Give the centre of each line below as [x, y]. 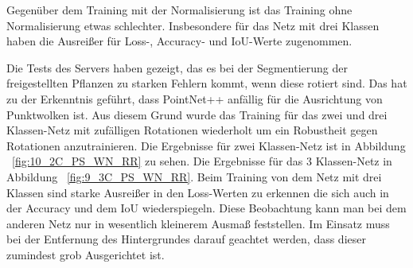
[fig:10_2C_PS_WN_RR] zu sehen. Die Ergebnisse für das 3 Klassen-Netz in [202, 161]
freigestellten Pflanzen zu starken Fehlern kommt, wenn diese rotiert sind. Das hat [207, 83]
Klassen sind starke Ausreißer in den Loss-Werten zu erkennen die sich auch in [198, 192]
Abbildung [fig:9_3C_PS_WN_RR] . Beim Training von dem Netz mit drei [194, 176]
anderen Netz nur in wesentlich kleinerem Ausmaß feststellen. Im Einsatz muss [198, 223]
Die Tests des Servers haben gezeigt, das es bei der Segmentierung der [177, 67]
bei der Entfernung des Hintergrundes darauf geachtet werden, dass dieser [186, 239]
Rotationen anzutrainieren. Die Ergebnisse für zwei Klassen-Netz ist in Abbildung [206, 145]
